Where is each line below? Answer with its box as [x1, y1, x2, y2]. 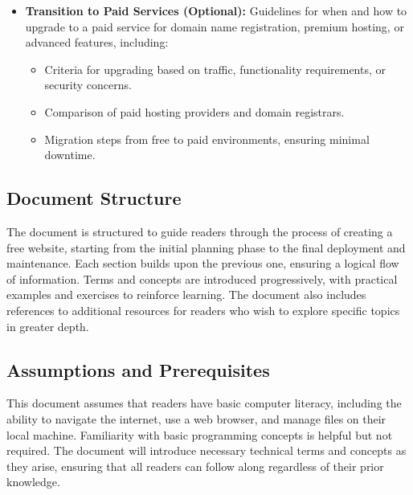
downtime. [44, 146, 96, 163]
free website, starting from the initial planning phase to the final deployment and [6, 239, 406, 256]
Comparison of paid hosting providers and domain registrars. [44, 103, 345, 120]
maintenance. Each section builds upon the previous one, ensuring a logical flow [6, 255, 399, 272]
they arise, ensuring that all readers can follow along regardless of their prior [6, 457, 384, 474]
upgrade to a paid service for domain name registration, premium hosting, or [25, 18, 404, 35]
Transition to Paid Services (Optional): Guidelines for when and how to [25, 2, 407, 18]
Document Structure [6, 186, 182, 211]
